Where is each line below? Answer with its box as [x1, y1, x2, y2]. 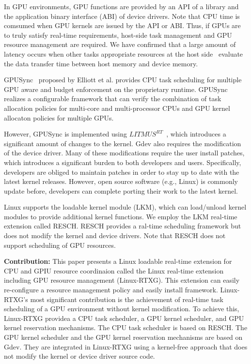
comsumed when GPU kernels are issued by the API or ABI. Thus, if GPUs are [4, 20, 241, 30]
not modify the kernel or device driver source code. [4, 351, 155, 361]
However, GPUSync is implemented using [4, 129, 127, 139]
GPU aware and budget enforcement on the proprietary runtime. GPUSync [4, 84, 228, 94]
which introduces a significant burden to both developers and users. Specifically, [4, 157, 241, 167]
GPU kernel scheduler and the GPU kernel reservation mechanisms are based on [4, 332, 243, 342]
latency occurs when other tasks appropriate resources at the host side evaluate [4, 48, 243, 59]
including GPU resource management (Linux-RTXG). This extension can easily [4, 275, 240, 285]
